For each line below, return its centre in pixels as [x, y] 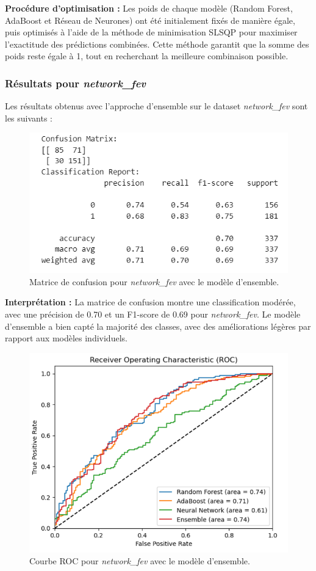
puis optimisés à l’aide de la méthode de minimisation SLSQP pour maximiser [151, 32]
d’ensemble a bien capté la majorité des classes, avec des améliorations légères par [158, 326]
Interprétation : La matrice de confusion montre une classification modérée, [150, 302]
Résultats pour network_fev [76, 83]
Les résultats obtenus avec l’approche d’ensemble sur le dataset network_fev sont [156, 106]
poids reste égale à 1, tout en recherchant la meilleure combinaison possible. [147, 56]
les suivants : [29, 118]
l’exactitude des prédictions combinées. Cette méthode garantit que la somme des [157, 44]
